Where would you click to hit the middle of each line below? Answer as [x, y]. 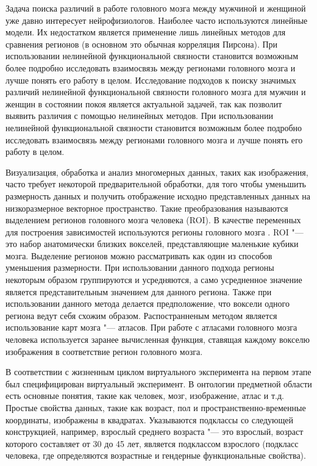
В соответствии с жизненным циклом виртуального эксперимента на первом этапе [158, 372]
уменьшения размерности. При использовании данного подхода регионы [140, 267]
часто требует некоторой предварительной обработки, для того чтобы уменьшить [156, 184]
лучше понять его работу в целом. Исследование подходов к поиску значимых [151, 80]
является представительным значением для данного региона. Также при [139, 291]
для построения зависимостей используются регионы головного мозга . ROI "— [155, 231]
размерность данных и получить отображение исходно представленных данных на [158, 195]
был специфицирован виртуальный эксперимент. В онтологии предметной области [159, 383]
